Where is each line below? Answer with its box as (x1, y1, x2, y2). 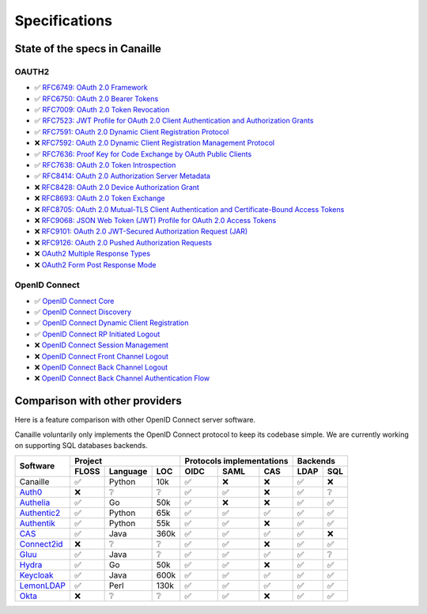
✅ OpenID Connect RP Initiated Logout (34, 329, 161, 339)
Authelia (19, 497, 51, 508)
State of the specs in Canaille (14, 42, 162, 55)
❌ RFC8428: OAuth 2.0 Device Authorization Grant (34, 182, 199, 191)
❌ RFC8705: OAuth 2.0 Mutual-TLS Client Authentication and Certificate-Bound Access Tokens (34, 204, 345, 214)
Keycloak (19, 570, 55, 581)
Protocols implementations (184, 455, 289, 466)
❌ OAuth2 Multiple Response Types (34, 249, 150, 259)
